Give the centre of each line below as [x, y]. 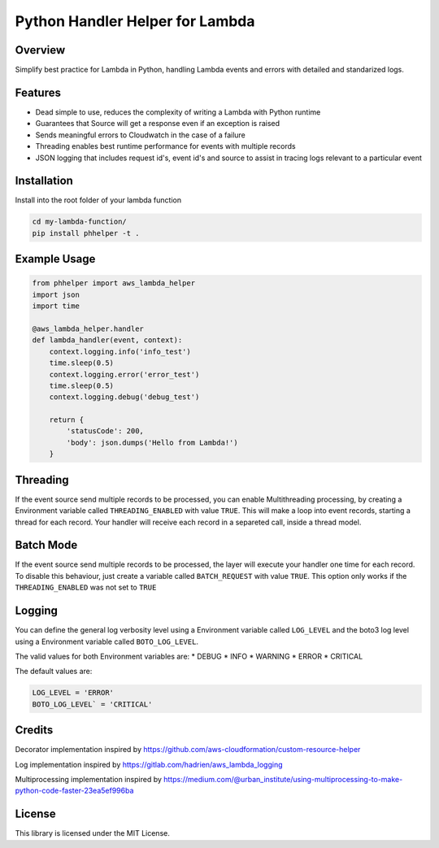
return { [67, 420]
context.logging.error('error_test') [124, 374]
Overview [40, 50]
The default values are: [54, 672]
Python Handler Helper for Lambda [135, 21]
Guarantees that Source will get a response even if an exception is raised [158, 124]
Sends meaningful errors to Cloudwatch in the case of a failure [140, 135]
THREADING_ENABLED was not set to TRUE [86, 587]
